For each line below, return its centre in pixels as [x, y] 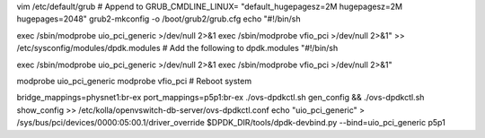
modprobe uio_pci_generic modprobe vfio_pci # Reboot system [134, 81]
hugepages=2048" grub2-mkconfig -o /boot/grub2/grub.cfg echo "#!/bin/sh [159, 19]
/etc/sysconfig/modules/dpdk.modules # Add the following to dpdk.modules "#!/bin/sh [177, 48]
